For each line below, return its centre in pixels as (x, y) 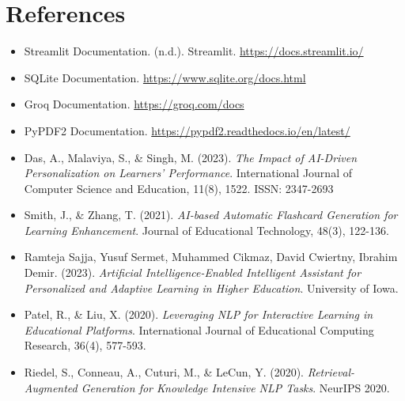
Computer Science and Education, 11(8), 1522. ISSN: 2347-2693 (179, 188)
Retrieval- (331, 372)
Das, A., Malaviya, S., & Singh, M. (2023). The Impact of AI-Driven (191, 157)
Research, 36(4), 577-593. (85, 345)
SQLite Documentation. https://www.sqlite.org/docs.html (165, 77)
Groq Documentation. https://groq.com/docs (134, 104)
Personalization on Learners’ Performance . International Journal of (188, 173)
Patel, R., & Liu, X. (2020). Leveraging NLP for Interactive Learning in (199, 314)
